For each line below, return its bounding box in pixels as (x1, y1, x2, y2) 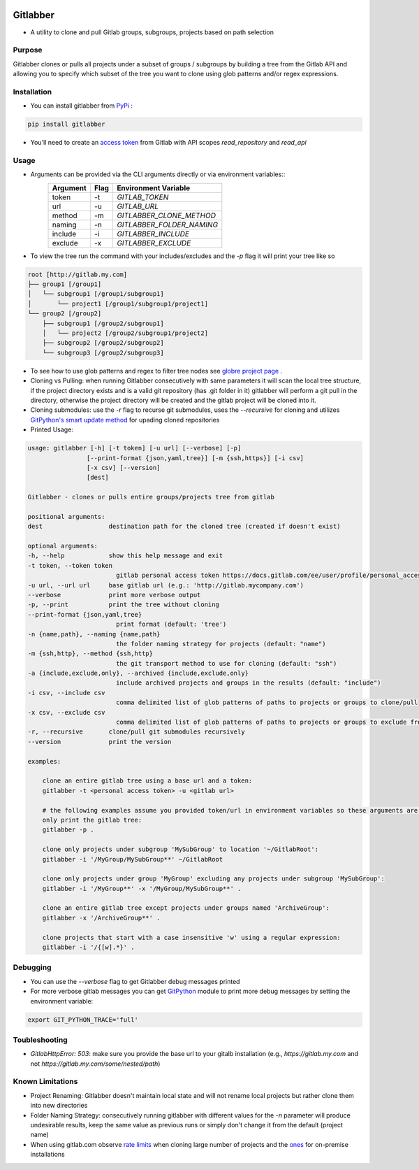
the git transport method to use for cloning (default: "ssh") (115, 659, 337, 667)
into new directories (30, 1101, 88, 1110)
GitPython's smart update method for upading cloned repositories (30, 415, 220, 424)
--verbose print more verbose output (27, 591, 201, 599)
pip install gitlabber (27, 120, 105, 129)
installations (30, 1150, 66, 1159)
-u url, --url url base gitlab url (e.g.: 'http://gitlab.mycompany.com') (27, 581, 304, 589)
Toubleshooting (13, 1035, 68, 1045)
